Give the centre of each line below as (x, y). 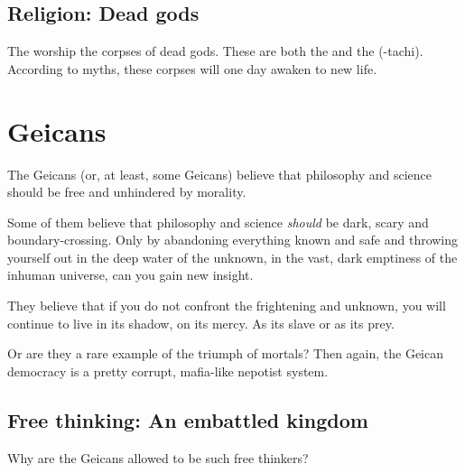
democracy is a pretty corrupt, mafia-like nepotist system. (168, 371)
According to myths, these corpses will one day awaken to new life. (192, 68)
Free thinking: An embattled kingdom (188, 419)
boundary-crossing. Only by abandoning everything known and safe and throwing (233, 240)
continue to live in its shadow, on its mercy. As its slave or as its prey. (201, 323)
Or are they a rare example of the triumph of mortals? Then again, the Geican (226, 353)
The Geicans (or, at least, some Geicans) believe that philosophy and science (220, 174)
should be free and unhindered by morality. (127, 192)
